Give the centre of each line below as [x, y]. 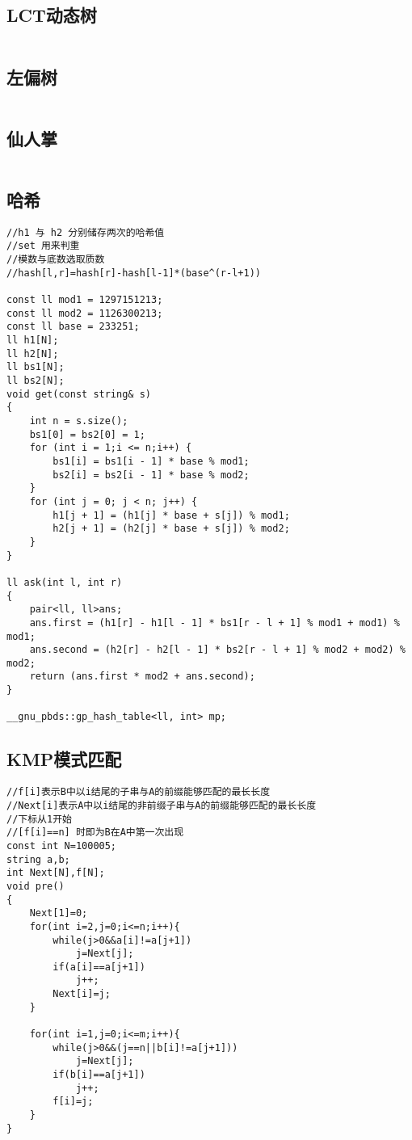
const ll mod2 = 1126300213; [85, 313]
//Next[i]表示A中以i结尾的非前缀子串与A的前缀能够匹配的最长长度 [162, 805]
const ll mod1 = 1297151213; [85, 300]
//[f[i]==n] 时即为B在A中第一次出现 [95, 833]
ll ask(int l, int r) [65, 582]
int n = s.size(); [79, 421]
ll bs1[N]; [36, 367]
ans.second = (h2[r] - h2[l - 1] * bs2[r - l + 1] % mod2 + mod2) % [217, 650]
